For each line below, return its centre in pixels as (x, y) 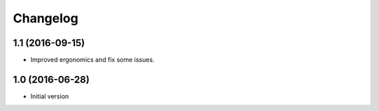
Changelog (45, 18)
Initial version (50, 96)
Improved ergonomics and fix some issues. (92, 60)
